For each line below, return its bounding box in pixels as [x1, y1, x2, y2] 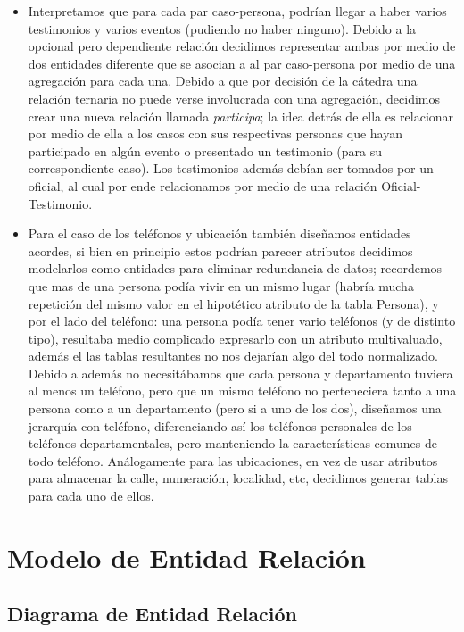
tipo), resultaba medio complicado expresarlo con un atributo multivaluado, [28, 328, 443, 347]
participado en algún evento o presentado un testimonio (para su [28, 141, 383, 160]
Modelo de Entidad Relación [7, 538, 366, 575]
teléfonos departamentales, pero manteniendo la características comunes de [28, 434, 438, 453]
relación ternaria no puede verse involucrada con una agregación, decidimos [28, 88, 441, 107]
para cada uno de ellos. [28, 486, 154, 505]
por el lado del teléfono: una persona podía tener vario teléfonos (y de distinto [28, 312, 456, 330]
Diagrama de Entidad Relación [7, 600, 298, 628]
